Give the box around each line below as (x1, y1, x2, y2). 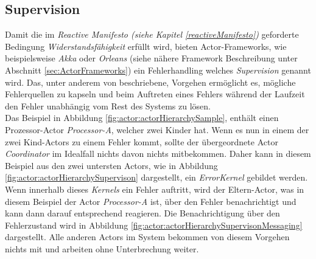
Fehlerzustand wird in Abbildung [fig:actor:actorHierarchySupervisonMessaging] (5, 218, 303, 231)
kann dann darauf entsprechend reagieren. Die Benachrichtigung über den (5, 207, 280, 219)
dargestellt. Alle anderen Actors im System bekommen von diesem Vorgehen (5, 230, 290, 243)
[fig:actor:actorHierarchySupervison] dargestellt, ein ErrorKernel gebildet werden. (5, 171, 308, 184)
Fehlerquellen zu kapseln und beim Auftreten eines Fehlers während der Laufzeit (5, 88, 305, 100)
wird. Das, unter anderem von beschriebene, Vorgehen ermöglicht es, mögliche (5, 75, 296, 88)
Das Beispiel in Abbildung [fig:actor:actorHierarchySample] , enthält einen (5, 111, 279, 124)
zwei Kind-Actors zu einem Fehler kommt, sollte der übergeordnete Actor (5, 135, 278, 148)
